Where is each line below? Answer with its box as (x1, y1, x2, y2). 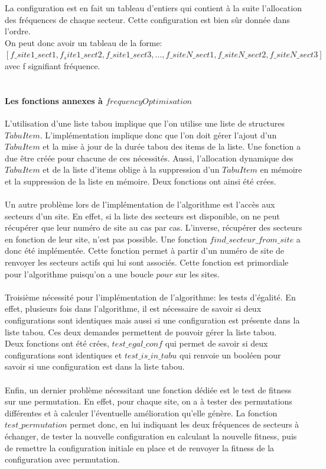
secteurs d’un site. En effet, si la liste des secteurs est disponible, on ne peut (5, 209, 280, 222)
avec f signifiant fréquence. (5, 59, 100, 72)
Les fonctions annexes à (5, 94, 103, 106)
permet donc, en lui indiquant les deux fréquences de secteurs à (70, 418, 299, 431)
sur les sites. (175, 267, 220, 280)
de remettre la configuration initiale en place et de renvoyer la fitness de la (5, 441, 275, 454)
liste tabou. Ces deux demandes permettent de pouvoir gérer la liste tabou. (5, 325, 277, 338)
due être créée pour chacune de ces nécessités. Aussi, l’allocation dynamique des (5, 151, 294, 164)
